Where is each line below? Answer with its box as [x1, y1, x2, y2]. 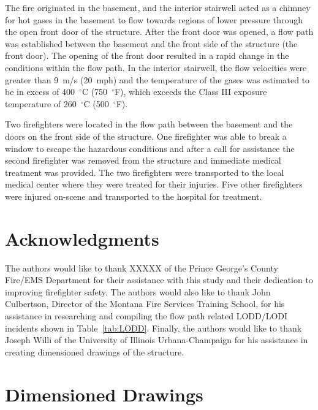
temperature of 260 [5, 97, 77, 110]
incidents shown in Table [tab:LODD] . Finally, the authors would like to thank [5, 321, 302, 334]
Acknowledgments [5, 226, 159, 251]
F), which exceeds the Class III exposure [114, 85, 267, 98]
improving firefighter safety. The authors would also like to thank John [5, 285, 271, 298]
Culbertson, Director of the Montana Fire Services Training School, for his [5, 297, 285, 310]
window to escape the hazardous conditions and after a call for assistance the [5, 142, 295, 154]
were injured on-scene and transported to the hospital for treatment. [5, 189, 262, 202]
